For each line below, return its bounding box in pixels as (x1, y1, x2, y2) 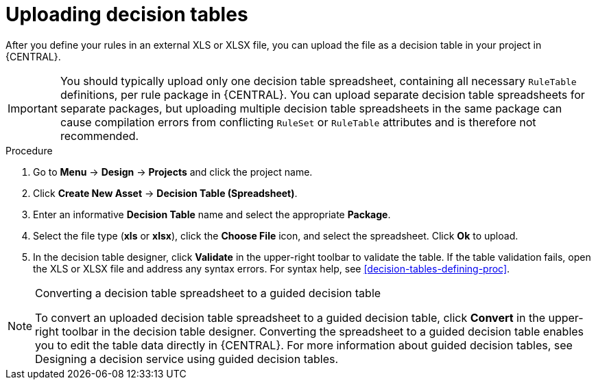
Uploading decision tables (5, 3, 248, 26)
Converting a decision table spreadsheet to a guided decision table (35, 285, 381, 300)
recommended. (60, 128, 139, 143)
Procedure (5, 144, 53, 156)
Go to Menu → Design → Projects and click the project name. (33, 165, 313, 178)
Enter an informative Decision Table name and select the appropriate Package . (33, 208, 391, 220)
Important (8, 101, 58, 115)
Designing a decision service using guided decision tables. (35, 351, 339, 366)
